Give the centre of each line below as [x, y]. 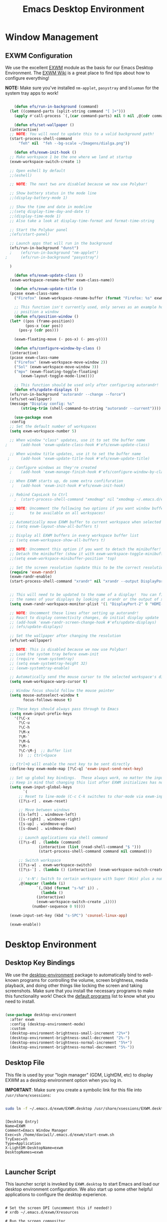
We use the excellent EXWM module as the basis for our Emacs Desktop [79, 68]
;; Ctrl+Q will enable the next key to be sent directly [70, 764]
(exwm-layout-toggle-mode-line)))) [57, 376]
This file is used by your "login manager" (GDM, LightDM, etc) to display [79, 1074]
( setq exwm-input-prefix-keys [41, 714]
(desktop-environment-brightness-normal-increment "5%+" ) [71, 1043]
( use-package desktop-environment [41, 1015]
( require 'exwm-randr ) [33, 572]
